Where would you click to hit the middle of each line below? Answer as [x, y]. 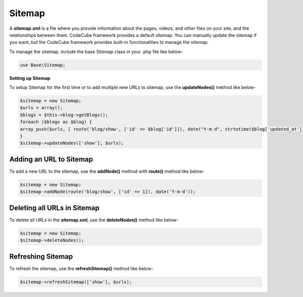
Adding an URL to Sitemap [51, 159]
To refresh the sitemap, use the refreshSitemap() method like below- [81, 268]
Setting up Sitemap [30, 78]
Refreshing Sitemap [41, 256]
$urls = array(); [41, 108]
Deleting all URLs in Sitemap [54, 208]
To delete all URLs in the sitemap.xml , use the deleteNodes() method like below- [94, 220]
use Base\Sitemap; [43, 65]
